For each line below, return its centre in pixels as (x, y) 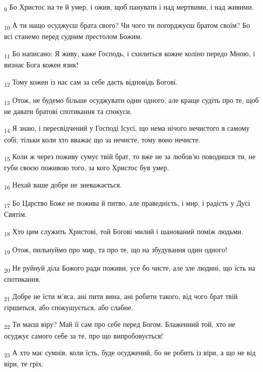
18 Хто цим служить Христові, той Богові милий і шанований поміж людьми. (124, 232)
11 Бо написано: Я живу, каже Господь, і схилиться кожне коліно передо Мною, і (130, 54)
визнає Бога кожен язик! (41, 64)
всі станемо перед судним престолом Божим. (73, 36)
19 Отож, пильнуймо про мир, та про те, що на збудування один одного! (116, 250)
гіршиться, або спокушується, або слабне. (69, 307)
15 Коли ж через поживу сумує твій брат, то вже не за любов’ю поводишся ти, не (130, 157)
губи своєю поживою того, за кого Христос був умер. (87, 168)
